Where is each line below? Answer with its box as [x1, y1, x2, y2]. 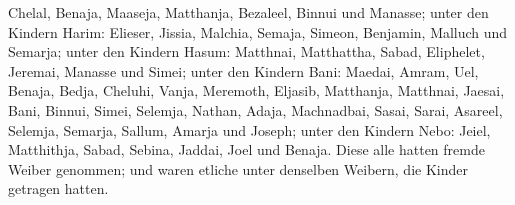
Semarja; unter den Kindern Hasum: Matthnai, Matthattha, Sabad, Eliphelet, [8, 41, 485, 62]
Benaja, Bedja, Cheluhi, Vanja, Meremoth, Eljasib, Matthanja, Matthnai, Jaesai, [8, 80, 505, 101]
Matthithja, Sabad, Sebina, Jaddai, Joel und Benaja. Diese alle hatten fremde [8, 139, 485, 160]
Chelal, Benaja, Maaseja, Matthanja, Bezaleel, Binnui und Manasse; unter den [8, 2, 489, 22]
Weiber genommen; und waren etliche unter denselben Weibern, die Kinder [8, 158, 468, 179]
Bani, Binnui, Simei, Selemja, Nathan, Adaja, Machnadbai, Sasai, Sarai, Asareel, [8, 99, 503, 120]
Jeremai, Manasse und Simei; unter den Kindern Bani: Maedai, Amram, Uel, [8, 60, 479, 81]
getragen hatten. [8, 178, 109, 199]
